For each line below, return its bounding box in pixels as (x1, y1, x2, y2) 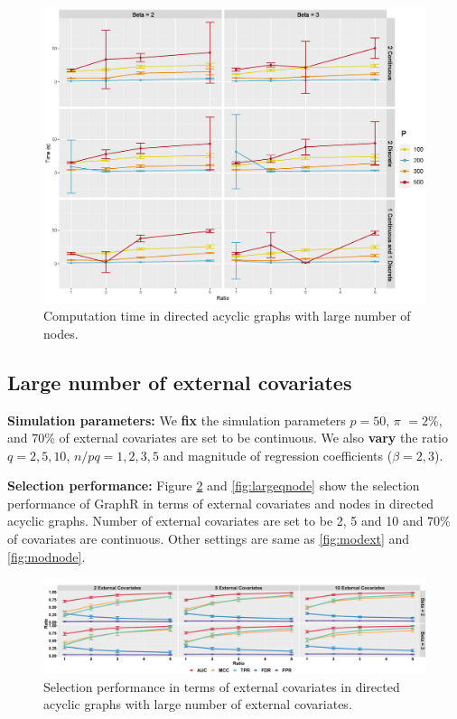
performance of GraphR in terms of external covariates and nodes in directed (7, 493, 434, 512)
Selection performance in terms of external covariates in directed (43, 677, 400, 696)
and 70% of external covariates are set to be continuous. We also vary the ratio (7, 428, 448, 447)
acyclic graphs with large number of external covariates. (43, 695, 352, 714)
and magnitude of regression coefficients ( (163, 445, 393, 464)
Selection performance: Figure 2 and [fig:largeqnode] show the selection (7, 476, 420, 495)
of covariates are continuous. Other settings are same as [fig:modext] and (7, 529, 410, 548)
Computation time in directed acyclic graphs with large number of (43, 306, 411, 325)
